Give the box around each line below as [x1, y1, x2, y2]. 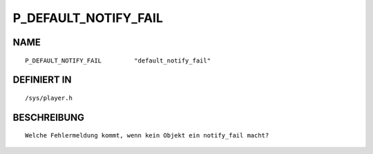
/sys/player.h [25, 93, 73, 102]
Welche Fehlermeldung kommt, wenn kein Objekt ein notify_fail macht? [25, 131, 269, 140]
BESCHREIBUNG [12, 111, 85, 123]
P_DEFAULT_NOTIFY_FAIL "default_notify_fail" [25, 56, 211, 65]
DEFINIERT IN [12, 74, 72, 86]
